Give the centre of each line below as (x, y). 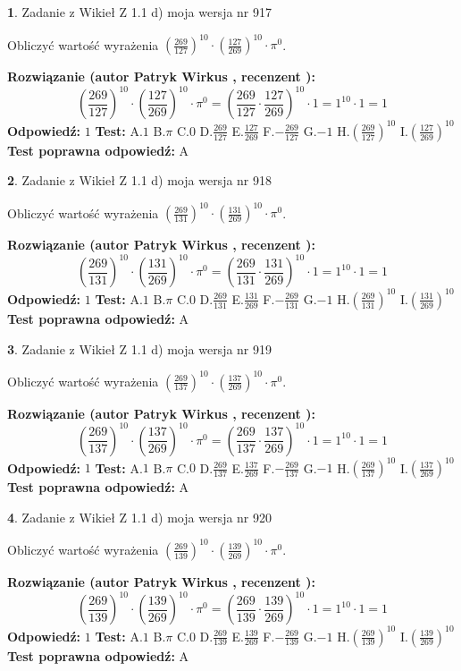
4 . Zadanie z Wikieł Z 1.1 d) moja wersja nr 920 (140, 517)
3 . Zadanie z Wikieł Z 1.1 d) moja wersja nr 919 (140, 348)
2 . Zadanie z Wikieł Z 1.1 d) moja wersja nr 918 (140, 180)
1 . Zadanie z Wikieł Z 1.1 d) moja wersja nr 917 (140, 12)
